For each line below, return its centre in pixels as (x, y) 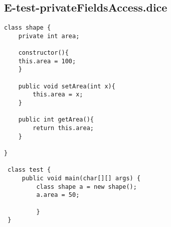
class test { (29, 170)
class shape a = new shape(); (87, 187)
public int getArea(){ (56, 120)
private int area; (49, 36)
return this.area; (63, 128)
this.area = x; (58, 95)
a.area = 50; (58, 195)
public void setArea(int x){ (67, 86)
